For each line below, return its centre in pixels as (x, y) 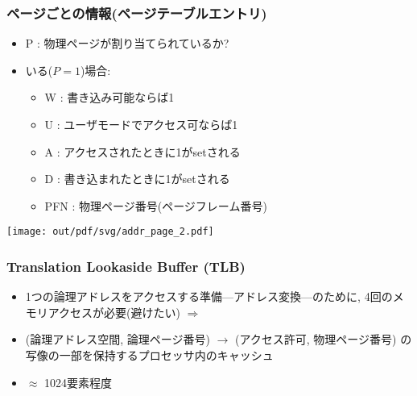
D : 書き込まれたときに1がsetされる (137, 179)
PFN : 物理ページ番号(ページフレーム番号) (156, 205)
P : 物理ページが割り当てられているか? (127, 43)
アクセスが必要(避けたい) (114, 312)
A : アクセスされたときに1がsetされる (142, 151)
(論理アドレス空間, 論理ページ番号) (118, 339)
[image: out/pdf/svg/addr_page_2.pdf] (110, 232)
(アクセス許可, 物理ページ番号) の (324, 339)
